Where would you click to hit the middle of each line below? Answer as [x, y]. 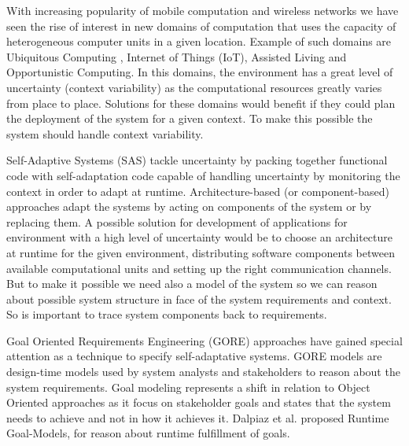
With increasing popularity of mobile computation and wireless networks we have [203, 10]
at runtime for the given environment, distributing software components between [201, 252]
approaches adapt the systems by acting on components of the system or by [189, 206]
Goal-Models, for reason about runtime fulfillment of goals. [148, 433]
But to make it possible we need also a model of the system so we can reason [192, 284]
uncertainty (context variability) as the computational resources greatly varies [194, 87]
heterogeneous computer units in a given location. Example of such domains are [199, 41]
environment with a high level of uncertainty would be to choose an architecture [200, 237]
